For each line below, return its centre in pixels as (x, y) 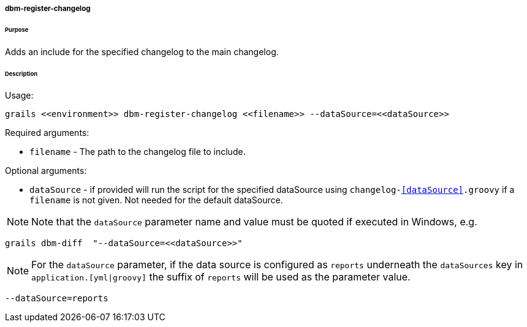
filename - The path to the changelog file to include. (138, 152)
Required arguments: (47, 133)
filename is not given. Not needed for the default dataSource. (156, 200)
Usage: (19, 96)
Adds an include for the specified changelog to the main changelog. (142, 51)
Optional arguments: (46, 171)
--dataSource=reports (57, 299)
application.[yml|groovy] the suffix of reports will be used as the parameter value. (221, 277)
